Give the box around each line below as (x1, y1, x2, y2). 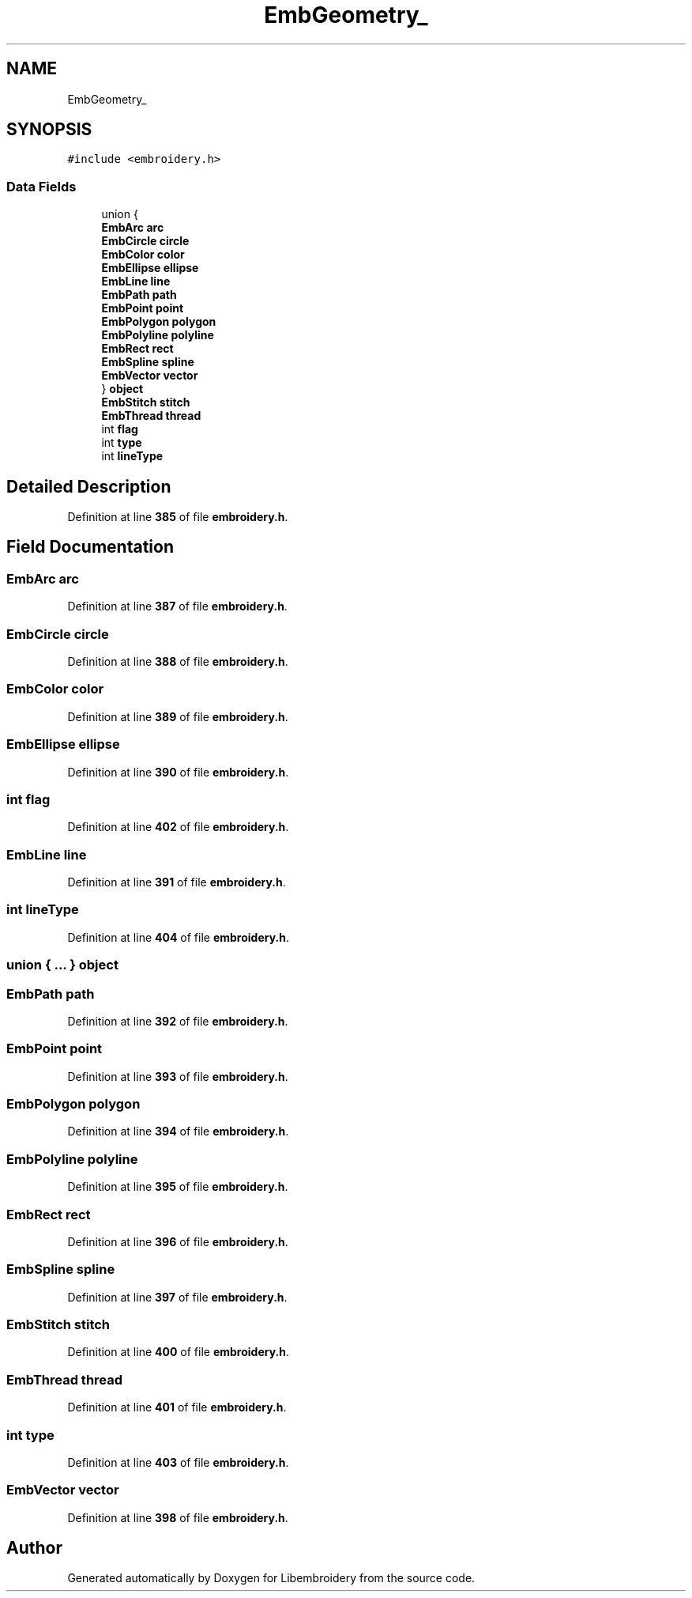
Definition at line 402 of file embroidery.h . (67, 820, 289, 834)
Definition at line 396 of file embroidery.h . (67, 1234, 288, 1249)
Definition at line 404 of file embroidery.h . (67, 930, 289, 944)
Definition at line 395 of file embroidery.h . (67, 1180, 288, 1194)
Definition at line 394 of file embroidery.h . (67, 1124, 289, 1139)
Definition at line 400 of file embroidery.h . (67, 1345, 289, 1359)
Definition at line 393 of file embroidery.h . (67, 1069, 288, 1083)
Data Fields (6, 178, 77, 195)
